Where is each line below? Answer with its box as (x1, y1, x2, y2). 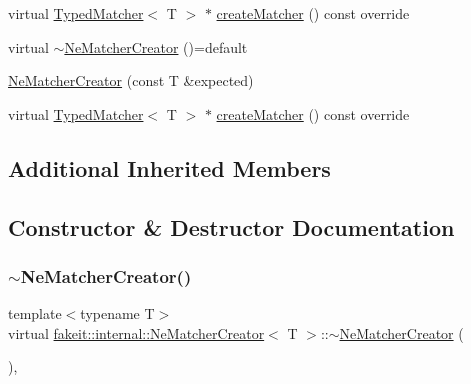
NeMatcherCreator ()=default (64, 36, 248, 57)
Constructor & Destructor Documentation (8, 211, 455, 242)
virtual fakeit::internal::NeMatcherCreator (8, 322, 265, 343)
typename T (80, 303, 155, 324)
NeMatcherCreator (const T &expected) (8, 70, 254, 91)
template (8, 303, 62, 324)
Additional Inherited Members (8, 152, 331, 183)
